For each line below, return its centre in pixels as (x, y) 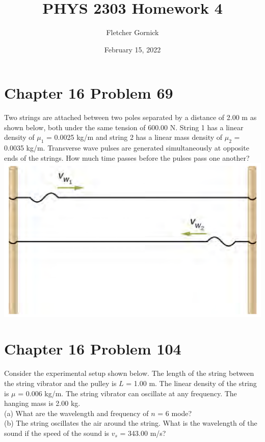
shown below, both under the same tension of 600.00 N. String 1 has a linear (124, 127)
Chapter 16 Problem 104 (93, 349)
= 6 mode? (175, 413)
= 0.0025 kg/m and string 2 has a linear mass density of (135, 137)
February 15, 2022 (132, 49)
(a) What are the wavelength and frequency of (76, 413)
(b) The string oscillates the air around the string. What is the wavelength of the (131, 423)
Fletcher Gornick (132, 32)
